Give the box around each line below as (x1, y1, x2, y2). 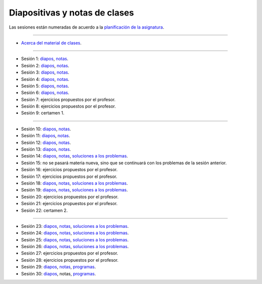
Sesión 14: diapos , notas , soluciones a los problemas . (21, 153, 128, 159)
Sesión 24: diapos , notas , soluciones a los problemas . (21, 230, 129, 236)
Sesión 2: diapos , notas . (21, 63, 69, 68)
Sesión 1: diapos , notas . (21, 56, 68, 62)
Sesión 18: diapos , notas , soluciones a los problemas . (21, 180, 128, 186)
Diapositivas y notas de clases (9, 7, 134, 18)
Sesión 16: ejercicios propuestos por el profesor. (21, 167, 118, 173)
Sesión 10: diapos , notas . (21, 126, 71, 132)
